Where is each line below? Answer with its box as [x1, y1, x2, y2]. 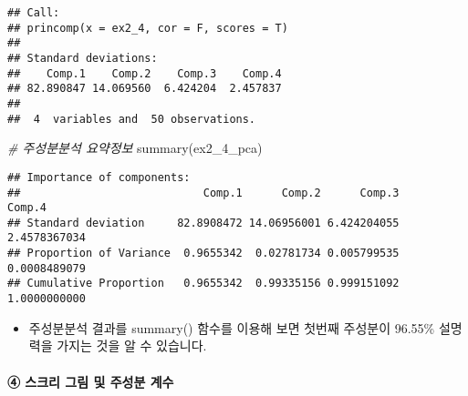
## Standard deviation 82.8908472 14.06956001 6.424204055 [7, 216, 400, 229]
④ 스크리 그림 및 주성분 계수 [7, 371, 174, 391]
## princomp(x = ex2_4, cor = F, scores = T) [7, 21, 288, 35]
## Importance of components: [7, 170, 191, 184]
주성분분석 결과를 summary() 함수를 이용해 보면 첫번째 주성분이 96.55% [28, 318, 435, 337]
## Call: [7, 6, 60, 19]
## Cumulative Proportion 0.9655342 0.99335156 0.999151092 [7, 277, 400, 290]
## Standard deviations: [7, 51, 158, 65]
